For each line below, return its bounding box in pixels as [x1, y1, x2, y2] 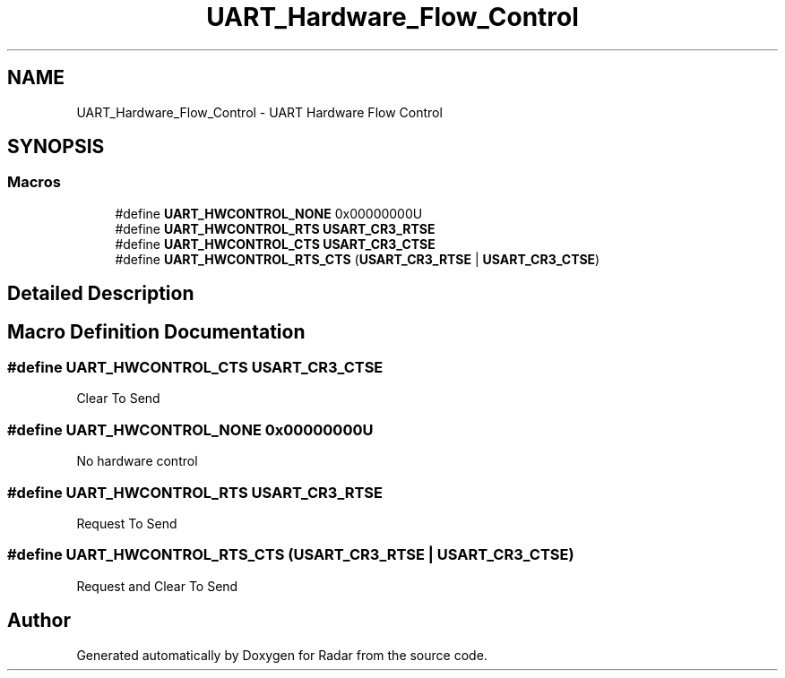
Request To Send [76, 515, 177, 531]
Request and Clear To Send [76, 578, 238, 594]
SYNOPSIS [7, 135, 105, 159]
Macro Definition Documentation [7, 320, 306, 343]
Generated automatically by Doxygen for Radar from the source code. [76, 647, 487, 663]
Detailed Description [7, 282, 194, 305]
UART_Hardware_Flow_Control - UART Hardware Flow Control [76, 104, 443, 120]
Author [7, 609, 71, 632]
